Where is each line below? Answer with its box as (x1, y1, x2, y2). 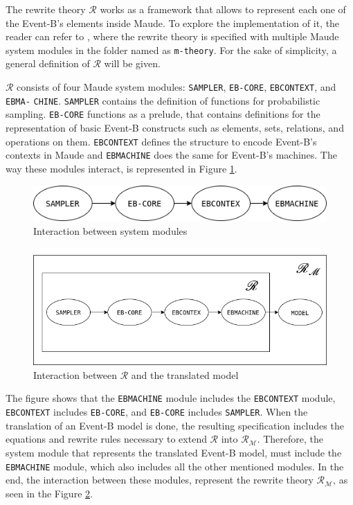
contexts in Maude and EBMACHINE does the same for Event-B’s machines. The (6, 148, 337, 162)
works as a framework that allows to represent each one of (100, 2, 346, 16)
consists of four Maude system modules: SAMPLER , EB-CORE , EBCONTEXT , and (17, 80, 336, 94)
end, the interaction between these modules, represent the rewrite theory (6, 472, 314, 487)
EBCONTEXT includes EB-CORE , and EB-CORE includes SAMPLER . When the (6, 405, 308, 419)
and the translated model (131, 367, 239, 382)
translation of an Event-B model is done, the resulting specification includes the (6, 418, 344, 432)
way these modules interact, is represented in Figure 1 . (6, 161, 237, 175)
